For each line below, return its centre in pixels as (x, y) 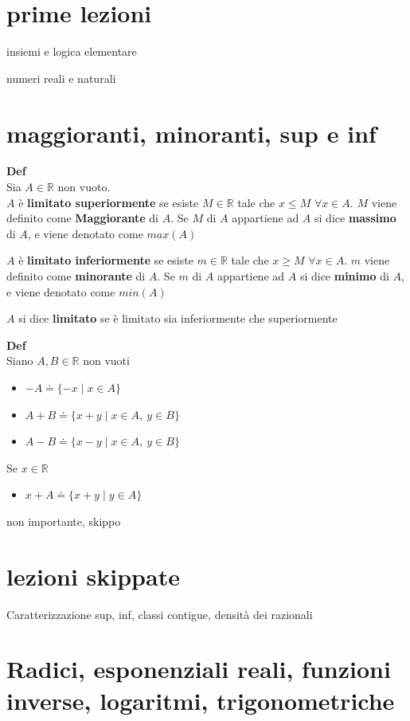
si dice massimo (355, 218)
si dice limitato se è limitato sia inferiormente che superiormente (178, 318)
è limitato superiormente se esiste (109, 202)
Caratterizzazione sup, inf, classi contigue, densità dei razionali (160, 614)
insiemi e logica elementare (72, 51)
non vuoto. (84, 187)
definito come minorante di (76, 276)
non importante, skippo (64, 521)
